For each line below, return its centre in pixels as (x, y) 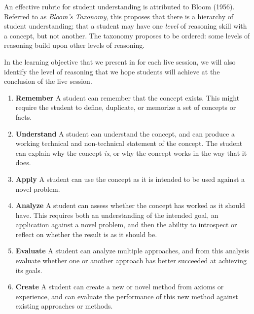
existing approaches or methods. (64, 306)
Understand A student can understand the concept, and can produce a (125, 133)
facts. (24, 117)
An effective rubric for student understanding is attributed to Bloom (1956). (119, 6)
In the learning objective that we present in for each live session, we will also (120, 61)
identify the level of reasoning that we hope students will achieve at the (112, 71)
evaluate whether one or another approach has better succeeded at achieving (131, 261)
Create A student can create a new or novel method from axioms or (120, 287)
